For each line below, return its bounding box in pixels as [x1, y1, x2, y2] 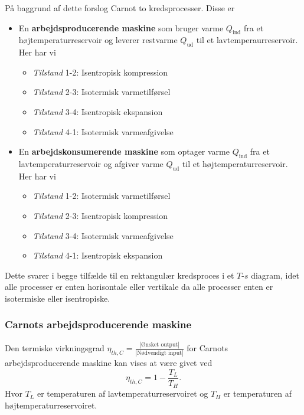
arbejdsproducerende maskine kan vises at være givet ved [5, 357, 213, 369]
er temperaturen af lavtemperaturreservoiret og [37, 387, 208, 400]
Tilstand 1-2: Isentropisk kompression [32, 66, 168, 78]
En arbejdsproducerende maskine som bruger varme [18, 21, 224, 34]
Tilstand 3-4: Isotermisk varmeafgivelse [32, 229, 174, 241]
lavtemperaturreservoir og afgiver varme [18, 157, 164, 169]
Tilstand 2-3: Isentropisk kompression [32, 209, 168, 221]
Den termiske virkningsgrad [5, 342, 104, 354]
